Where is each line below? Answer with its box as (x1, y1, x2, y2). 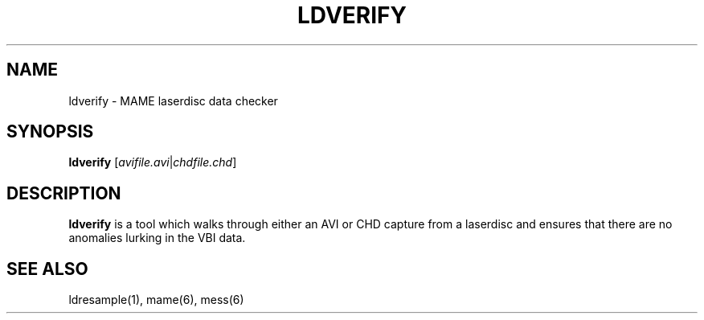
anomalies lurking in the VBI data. (68, 231, 246, 245)
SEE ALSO (6, 258, 88, 279)
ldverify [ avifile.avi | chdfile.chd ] (68, 155, 237, 170)
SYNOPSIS (6, 121, 94, 142)
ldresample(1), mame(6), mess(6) (68, 293, 244, 307)
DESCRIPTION (6, 183, 121, 203)
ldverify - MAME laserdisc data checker (68, 93, 278, 108)
